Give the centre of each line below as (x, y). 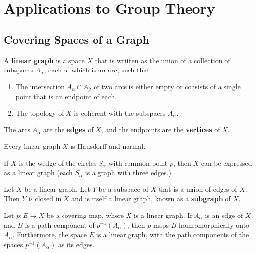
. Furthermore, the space (50, 235)
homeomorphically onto (214, 225)
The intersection (40, 86)
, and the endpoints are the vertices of (160, 129)
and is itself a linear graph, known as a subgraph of (151, 199)
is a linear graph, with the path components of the (173, 235)
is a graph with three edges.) (128, 172)
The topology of (40, 113)
